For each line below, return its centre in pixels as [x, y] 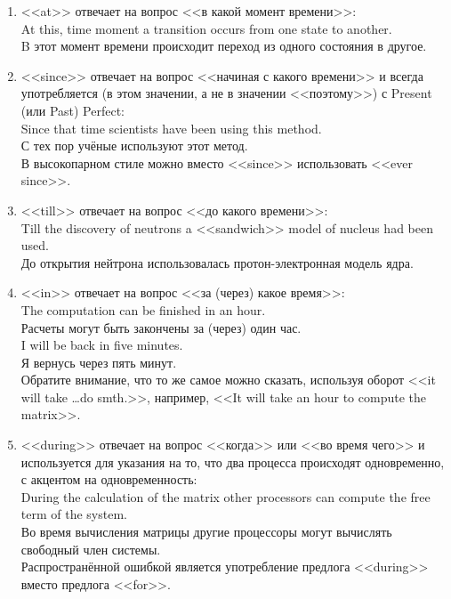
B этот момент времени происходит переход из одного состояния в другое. [224, 46]
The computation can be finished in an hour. [143, 309]
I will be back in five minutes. [102, 345]
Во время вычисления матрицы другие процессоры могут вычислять [206, 532]
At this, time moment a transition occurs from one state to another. [206, 28]
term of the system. [74, 514]
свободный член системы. [91, 549]
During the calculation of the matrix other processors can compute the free [225, 496]
